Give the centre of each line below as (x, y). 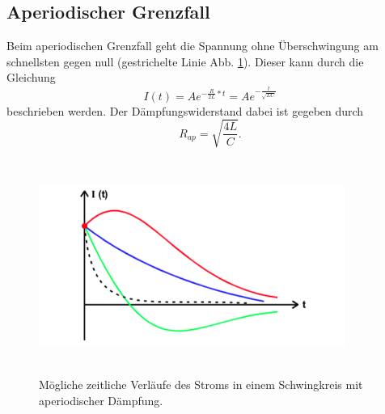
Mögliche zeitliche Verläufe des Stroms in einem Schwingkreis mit (201, 384)
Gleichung (31, 77)
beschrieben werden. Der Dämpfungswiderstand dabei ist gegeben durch (185, 110)
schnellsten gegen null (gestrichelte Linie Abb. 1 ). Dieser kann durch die (185, 61)
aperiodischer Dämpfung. (101, 400)
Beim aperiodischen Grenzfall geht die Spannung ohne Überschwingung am (192, 46)
